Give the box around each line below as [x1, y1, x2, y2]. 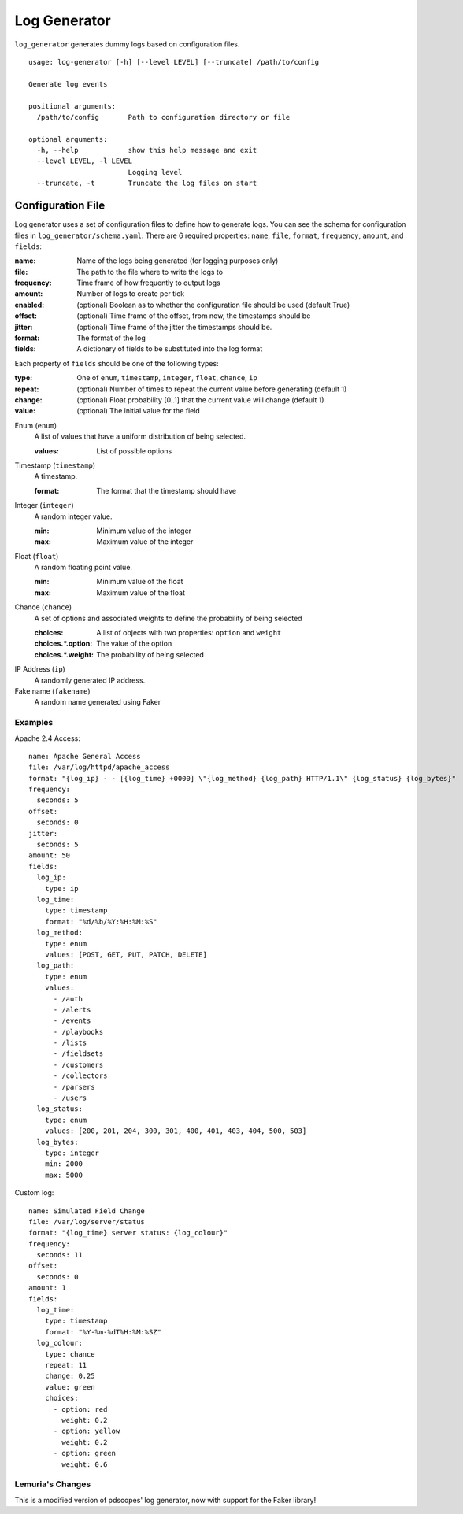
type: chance [44, 1349, 95, 1358]
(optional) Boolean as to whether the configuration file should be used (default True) [76, 300, 350, 309]
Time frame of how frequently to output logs [76, 278, 220, 287]
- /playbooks [53, 1027, 104, 1036]
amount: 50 [28, 851, 71, 860]
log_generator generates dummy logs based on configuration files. [14, 39, 240, 49]
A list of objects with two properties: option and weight [96, 628, 282, 638]
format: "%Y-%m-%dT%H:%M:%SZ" [44, 1327, 161, 1336]
